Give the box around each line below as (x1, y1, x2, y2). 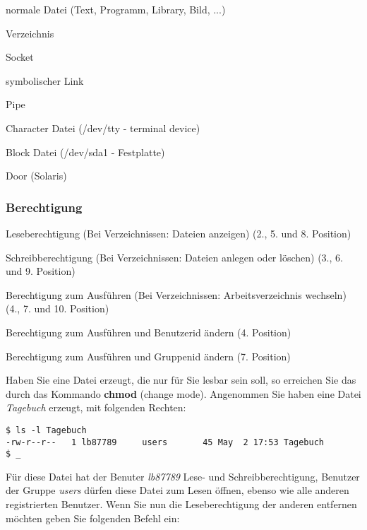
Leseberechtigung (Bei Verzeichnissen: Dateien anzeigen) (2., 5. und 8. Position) (6, 225, 351, 240)
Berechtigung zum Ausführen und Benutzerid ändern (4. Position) (6, 324, 291, 339)
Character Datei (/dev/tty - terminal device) (6, 120, 200, 135)
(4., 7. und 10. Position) (6, 301, 109, 316)
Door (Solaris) (6, 168, 67, 183)
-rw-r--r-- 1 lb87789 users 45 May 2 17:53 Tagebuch (6, 437, 325, 447)
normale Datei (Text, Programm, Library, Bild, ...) (6, 2, 226, 16)
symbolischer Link (6, 73, 84, 88)
